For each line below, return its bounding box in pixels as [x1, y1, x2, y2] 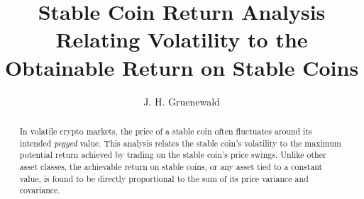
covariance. [19, 184, 60, 196]
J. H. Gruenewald [143, 93, 220, 108]
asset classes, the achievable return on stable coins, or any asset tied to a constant [19, 160, 323, 172]
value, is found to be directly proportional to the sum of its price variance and [19, 172, 309, 184]
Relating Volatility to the [55, 25, 308, 54]
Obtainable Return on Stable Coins [4, 52, 359, 81]
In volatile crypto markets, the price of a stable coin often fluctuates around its [19, 125, 312, 137]
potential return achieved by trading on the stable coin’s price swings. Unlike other [19, 149, 326, 161]
